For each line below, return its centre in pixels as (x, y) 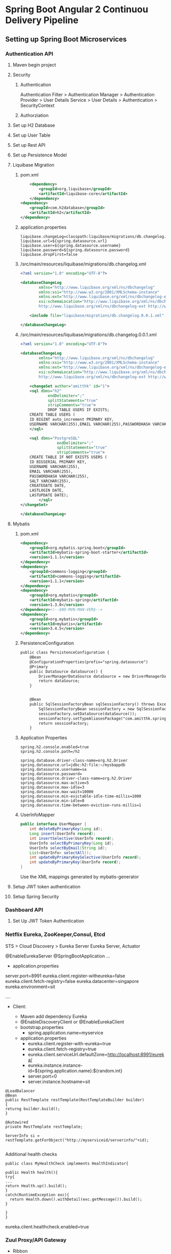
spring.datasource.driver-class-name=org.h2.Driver (76, 778)
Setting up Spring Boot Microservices (66, 39)
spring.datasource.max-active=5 (54, 783)
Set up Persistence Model (40, 155)
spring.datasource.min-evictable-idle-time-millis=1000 (81, 796)
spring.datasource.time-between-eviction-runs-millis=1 (81, 805)
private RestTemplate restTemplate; (44, 1127)
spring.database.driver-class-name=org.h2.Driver (74, 760)
